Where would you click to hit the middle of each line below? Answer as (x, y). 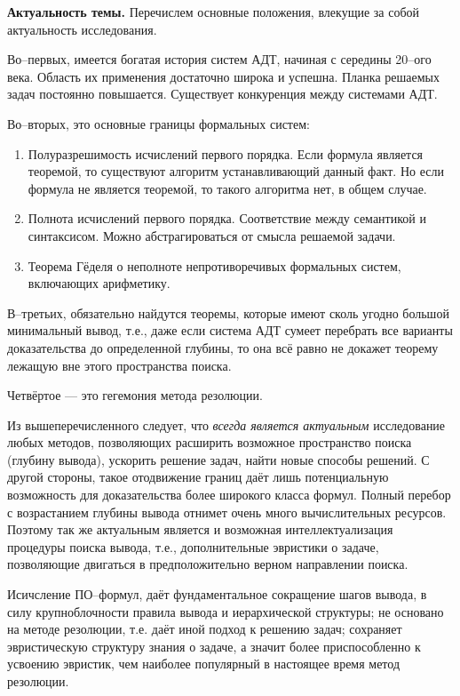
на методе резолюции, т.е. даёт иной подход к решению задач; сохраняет (205, 629)
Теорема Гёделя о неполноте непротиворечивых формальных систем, (214, 265)
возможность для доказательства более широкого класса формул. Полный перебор (229, 495)
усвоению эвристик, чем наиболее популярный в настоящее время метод (204, 664)
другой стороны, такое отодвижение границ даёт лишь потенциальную (198, 477)
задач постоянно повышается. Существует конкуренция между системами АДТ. (222, 94)
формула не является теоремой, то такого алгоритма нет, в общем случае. (227, 188)
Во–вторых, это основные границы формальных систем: (159, 123)
